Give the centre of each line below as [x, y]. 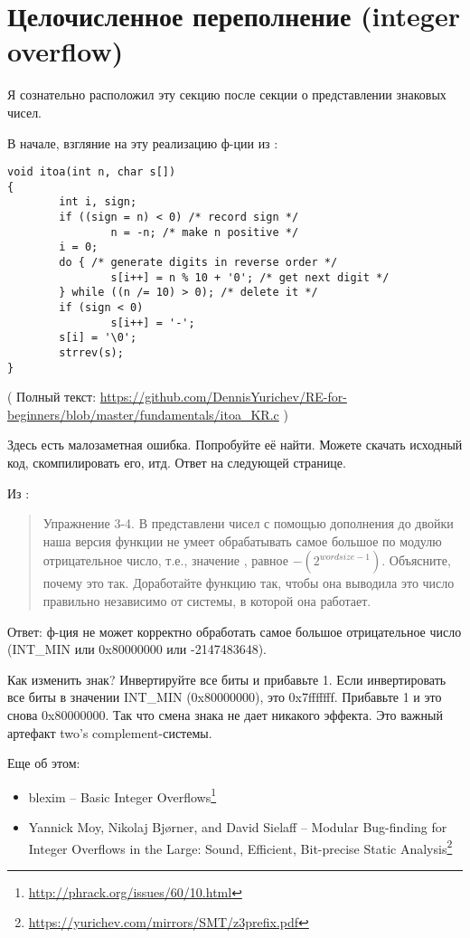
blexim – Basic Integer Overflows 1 [122, 795]
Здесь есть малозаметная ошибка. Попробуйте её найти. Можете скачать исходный [235, 445]
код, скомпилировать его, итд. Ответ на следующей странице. [177, 463]
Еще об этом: [44, 763]
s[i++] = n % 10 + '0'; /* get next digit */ [250, 277]
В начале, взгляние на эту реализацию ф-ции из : [143, 142]
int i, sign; [98, 202]
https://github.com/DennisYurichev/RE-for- [223, 397]
